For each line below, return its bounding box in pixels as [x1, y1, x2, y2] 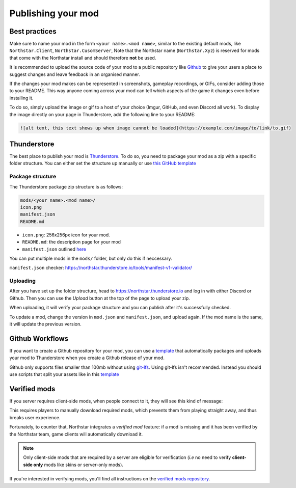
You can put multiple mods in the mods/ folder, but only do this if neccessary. [9, 255, 172, 261]
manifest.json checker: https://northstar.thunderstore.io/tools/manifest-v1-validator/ [9, 265, 192, 271]
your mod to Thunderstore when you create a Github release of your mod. [9, 355, 165, 361]
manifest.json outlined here [22, 246, 87, 252]
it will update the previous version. [9, 321, 82, 327]
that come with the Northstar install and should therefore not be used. [9, 55, 156, 61]
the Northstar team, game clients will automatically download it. [9, 431, 143, 437]
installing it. [9, 95, 34, 101]
